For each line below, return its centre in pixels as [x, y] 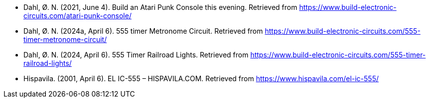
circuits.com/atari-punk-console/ [77, 16]
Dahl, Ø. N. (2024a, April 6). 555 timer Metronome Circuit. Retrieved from [143, 31]
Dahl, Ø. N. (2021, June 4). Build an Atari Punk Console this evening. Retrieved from [160, 7]
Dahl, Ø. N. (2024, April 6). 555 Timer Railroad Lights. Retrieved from [136, 55]
